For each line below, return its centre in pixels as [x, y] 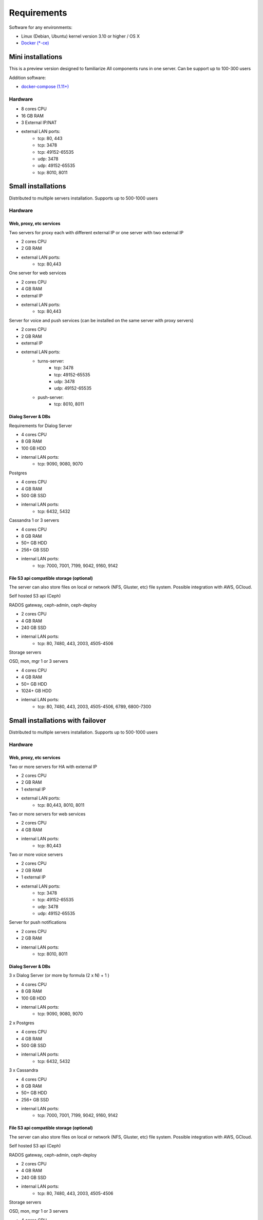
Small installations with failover [58, 721]
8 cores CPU [34, 109]
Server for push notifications [38, 922]
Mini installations [36, 57]
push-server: [51, 397]
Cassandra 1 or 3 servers [34, 520]
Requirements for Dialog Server [41, 426]
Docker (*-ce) [35, 43]
